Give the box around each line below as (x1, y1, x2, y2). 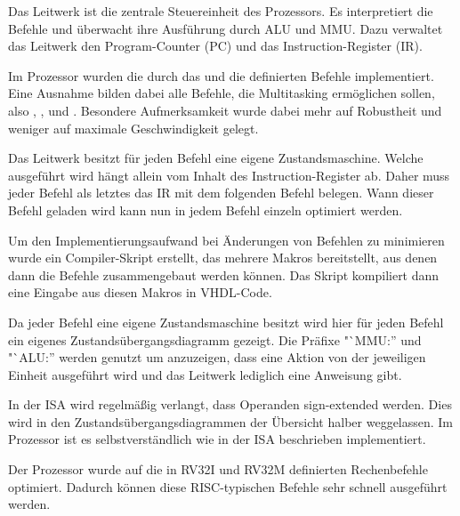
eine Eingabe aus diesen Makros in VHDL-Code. (8, 283, 272, 302)
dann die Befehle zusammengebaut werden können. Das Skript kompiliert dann (8, 265, 440, 284)
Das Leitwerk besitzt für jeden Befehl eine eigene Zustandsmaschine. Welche (8, 149, 424, 167)
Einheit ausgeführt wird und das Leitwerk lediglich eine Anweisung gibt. (8, 365, 402, 383)
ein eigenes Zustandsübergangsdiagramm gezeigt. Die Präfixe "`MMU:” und (8, 330, 422, 349)
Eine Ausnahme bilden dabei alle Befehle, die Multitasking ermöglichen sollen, (8, 84, 435, 102)
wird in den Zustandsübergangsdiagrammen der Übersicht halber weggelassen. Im (8, 412, 454, 431)
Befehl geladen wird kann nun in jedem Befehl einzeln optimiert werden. (8, 200, 403, 219)
